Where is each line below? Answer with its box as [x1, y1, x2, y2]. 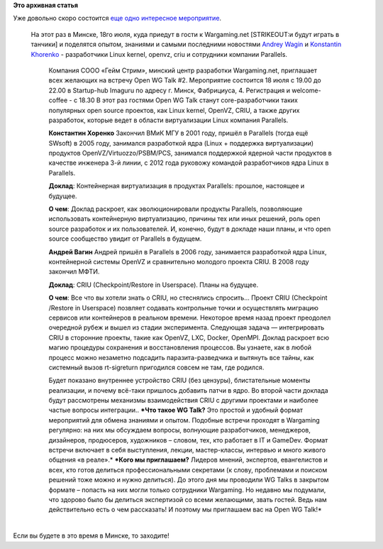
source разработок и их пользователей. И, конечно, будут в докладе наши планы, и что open [48, 224, 331, 233]
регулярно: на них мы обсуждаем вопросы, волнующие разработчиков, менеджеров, [48, 426, 311, 435]
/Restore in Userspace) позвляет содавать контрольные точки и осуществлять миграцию [48, 303, 319, 312]
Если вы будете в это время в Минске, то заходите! [13, 531, 170, 540]
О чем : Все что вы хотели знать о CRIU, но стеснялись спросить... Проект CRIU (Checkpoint [48, 293, 328, 302]
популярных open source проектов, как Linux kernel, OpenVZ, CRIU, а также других [48, 106, 300, 114]
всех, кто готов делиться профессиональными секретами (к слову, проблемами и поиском [48, 465, 328, 474]
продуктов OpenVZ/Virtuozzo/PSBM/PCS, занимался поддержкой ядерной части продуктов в [48, 149, 333, 158]
